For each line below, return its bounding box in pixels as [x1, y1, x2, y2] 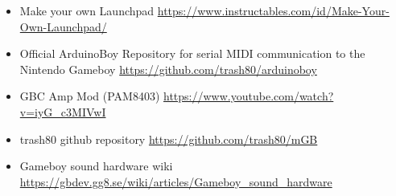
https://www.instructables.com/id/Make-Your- [157, 2, 390, 18]
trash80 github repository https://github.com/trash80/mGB [19, 130, 318, 147]
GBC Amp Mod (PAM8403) [19, 88, 160, 104]
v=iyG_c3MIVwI [19, 103, 106, 120]
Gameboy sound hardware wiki [19, 157, 173, 174]
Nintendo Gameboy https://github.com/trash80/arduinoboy [19, 60, 317, 77]
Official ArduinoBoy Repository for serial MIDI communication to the [19, 45, 365, 62]
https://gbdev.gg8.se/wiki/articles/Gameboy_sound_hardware [19, 173, 332, 190]
